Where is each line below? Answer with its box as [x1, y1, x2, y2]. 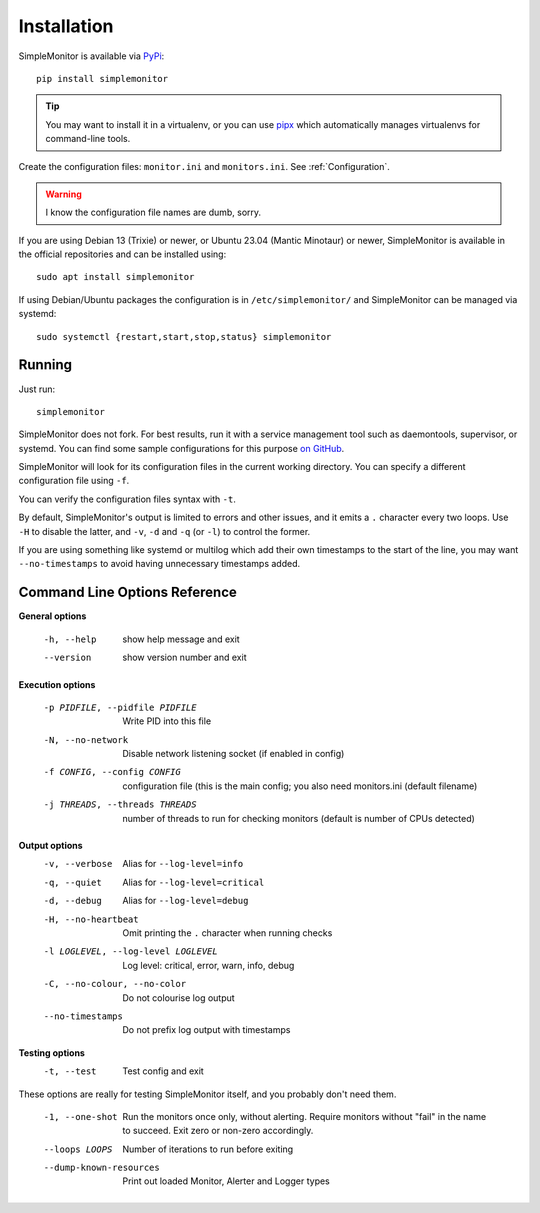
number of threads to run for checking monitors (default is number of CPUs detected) [122, 812, 475, 824]
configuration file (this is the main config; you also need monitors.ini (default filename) [122, 780, 478, 792]
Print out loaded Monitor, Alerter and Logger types [122, 1175, 330, 1187]
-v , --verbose [43, 858, 113, 870]
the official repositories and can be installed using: [18, 248, 227, 260]
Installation [18, 15, 114, 37]
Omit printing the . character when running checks [122, 926, 333, 939]
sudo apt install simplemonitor [36, 271, 195, 283]
